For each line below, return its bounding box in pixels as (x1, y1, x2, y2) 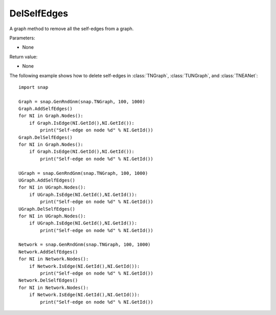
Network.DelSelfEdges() (18, 278, 78, 283)
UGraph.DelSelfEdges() (18, 206, 76, 212)
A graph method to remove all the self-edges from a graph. (9, 26, 134, 32)
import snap (18, 84, 49, 90)
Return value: (9, 54, 38, 60)
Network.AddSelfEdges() (18, 249, 78, 255)
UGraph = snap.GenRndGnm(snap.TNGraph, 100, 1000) (18, 170, 148, 176)
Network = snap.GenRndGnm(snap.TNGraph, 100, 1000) (18, 242, 151, 247)
